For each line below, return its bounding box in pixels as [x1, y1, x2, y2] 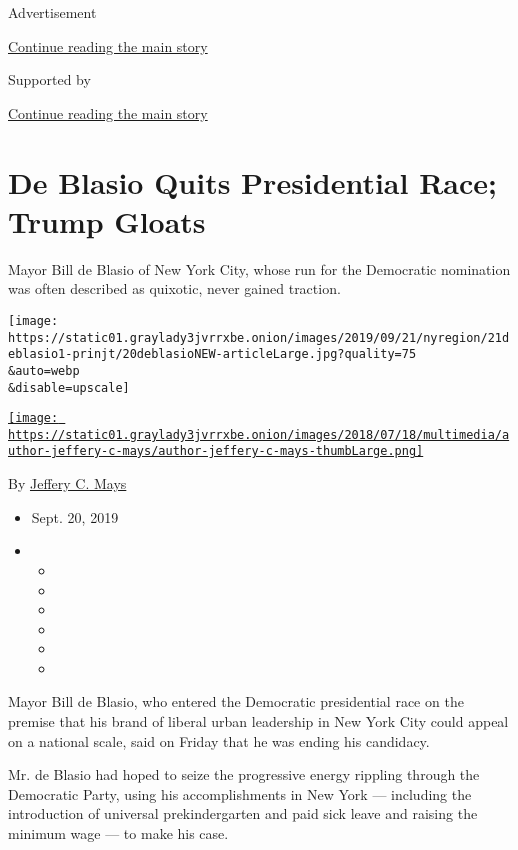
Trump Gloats [8, 200, 206, 241]
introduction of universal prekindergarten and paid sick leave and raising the [8, 803, 478, 824]
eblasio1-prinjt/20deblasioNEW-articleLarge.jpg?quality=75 [8, 347, 417, 362]
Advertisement [8, 2, 97, 22]
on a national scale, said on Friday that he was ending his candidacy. [8, 730, 430, 751]
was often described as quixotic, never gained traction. [8, 278, 341, 299]
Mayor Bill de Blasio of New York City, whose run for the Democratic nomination [8, 258, 511, 279]
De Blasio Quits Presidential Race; [8, 161, 497, 202]
